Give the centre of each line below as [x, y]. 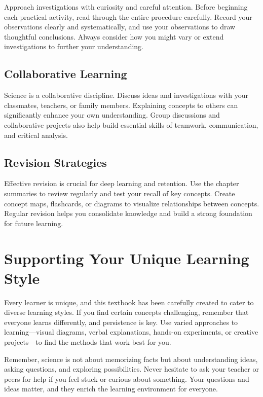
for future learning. [34, 223]
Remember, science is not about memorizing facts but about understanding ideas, [131, 359]
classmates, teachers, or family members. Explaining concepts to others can [121, 105]
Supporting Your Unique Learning [127, 258]
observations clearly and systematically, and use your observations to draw [120, 27]
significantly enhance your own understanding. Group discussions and [112, 115]
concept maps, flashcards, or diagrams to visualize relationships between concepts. [132, 203]
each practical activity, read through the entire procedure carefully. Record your [128, 16]
